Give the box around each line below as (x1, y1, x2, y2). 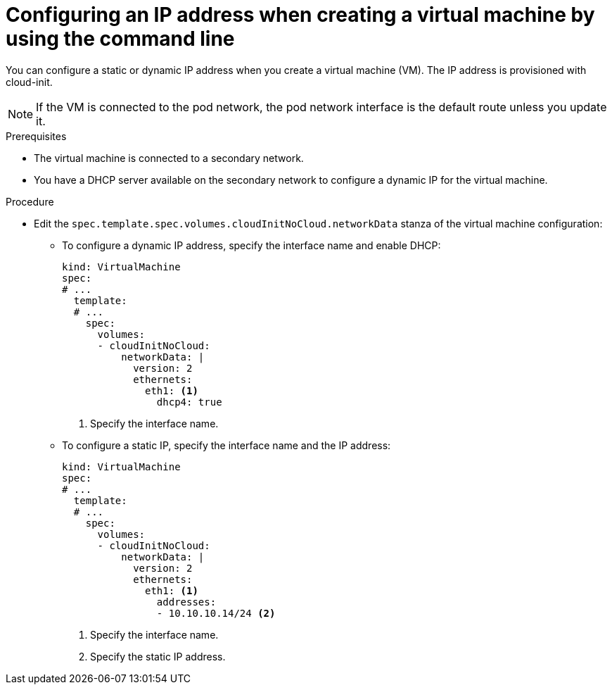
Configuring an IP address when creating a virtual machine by (6, 3, 595, 27)
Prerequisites (6, 130, 67, 142)
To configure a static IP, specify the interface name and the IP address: (62, 439, 391, 451)
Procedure (6, 195, 54, 208)
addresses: (156, 596, 217, 608)
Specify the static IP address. (90, 650, 226, 663)
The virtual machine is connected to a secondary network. (34, 151, 304, 164)
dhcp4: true (156, 396, 222, 408)
